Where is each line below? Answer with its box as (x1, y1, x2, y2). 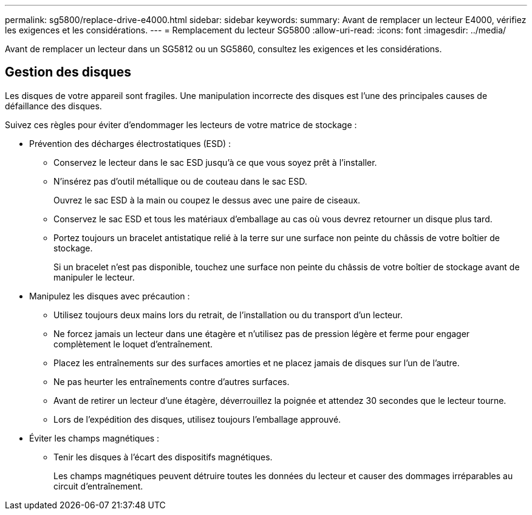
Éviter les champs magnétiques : (29, 432, 160, 443)
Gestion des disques (5, 64, 132, 80)
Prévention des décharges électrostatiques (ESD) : (29, 138, 231, 149)
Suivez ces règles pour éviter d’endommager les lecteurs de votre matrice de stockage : (5, 119, 357, 130)
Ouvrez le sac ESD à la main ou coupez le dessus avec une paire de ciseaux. (53, 194, 361, 205)
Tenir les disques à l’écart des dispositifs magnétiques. (53, 451, 273, 462)
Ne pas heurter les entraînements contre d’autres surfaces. (53, 376, 290, 387)
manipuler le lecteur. (53, 271, 135, 282)
